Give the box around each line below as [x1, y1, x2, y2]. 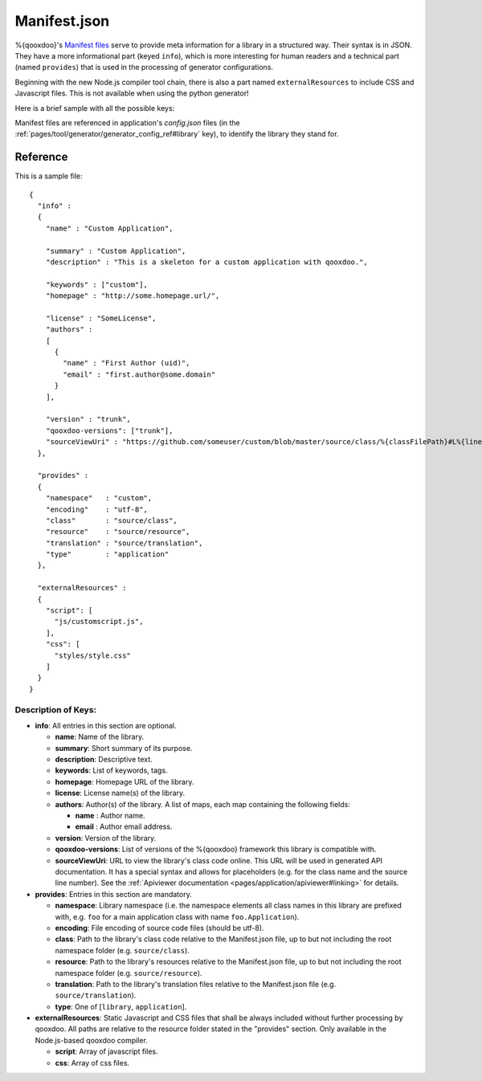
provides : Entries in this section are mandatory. [35, 889, 192, 899]
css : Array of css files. [55, 1058, 130, 1067]
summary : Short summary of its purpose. [55, 743, 193, 753]
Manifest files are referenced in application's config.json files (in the [14, 117, 240, 128]
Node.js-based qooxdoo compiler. [35, 1035, 148, 1045]
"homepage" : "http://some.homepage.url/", [45, 292, 220, 300]
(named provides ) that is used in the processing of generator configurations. [14, 63, 273, 72]
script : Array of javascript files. [55, 1046, 158, 1056]
